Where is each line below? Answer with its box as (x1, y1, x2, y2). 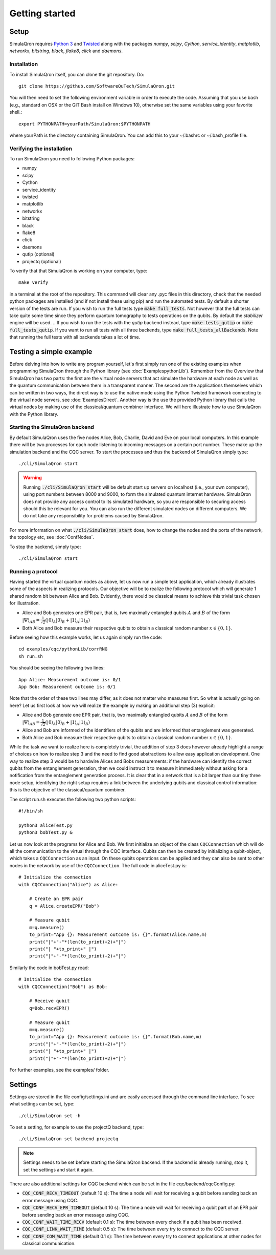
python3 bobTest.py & (18, 830, 73, 835)
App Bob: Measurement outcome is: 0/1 (18, 684, 116, 689)
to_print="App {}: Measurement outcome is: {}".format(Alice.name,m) (29, 932, 208, 937)
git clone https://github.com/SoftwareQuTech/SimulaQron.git (18, 83, 175, 89)
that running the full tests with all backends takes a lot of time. (9, 334, 141, 340)
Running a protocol (9, 568, 58, 575)
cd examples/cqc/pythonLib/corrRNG (18, 646, 108, 652)
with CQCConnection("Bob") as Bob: (18, 984, 108, 990)
